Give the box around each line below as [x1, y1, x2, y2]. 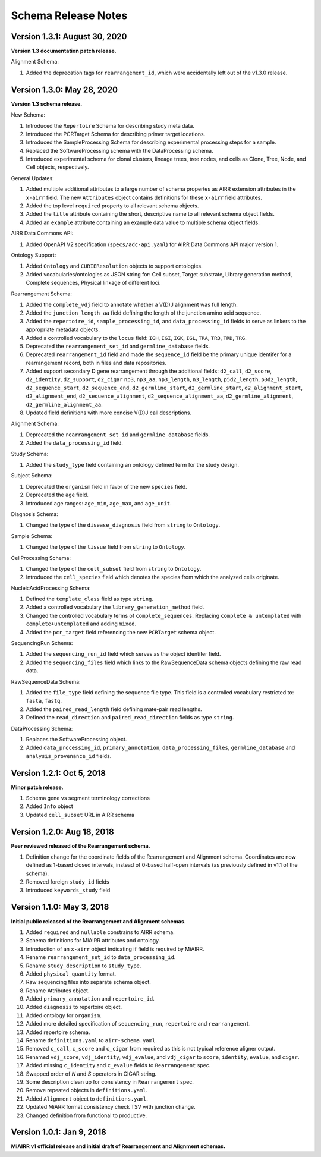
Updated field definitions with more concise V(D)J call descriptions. [26, 409, 192, 416]
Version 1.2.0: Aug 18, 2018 [11, 826, 114, 837]
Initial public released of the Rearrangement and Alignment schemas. [11, 917, 187, 925]
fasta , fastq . [26, 697, 62, 705]
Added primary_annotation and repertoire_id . [26, 995, 155, 1002]
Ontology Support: [11, 251, 56, 259]
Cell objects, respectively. [26, 164, 89, 171]
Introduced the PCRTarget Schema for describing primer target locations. [26, 130, 206, 137]
